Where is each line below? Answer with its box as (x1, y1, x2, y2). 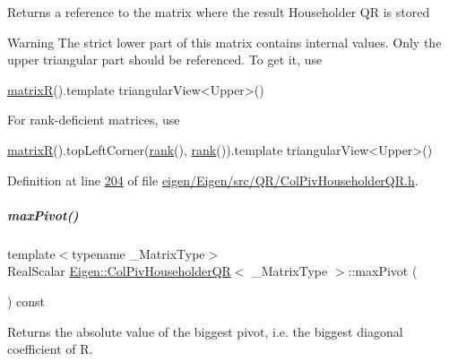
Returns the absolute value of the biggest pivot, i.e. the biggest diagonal (7, 322, 403, 340)
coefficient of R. (7, 340, 93, 358)
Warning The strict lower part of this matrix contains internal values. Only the (7, 32, 442, 51)
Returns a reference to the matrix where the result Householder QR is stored (7, 3, 430, 21)
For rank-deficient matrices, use (7, 110, 180, 129)
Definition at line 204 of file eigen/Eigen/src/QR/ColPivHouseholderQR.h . (7, 170, 419, 189)
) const (7, 291, 46, 310)
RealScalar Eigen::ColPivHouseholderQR (7, 262, 231, 280)
